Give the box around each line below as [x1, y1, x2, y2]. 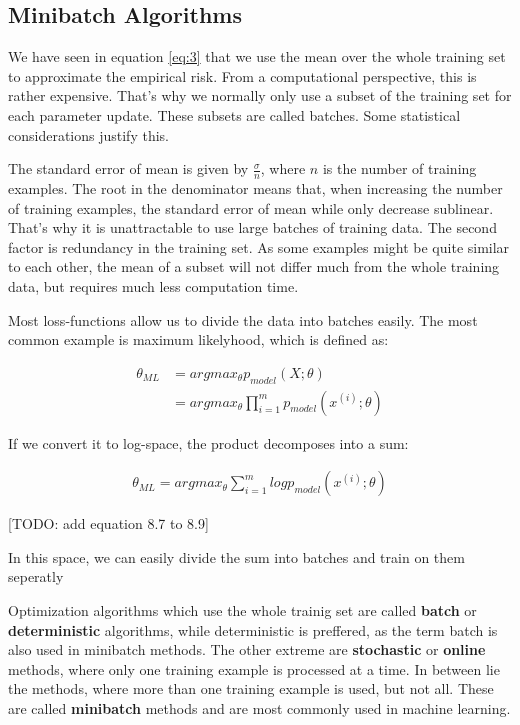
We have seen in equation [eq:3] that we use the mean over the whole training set [8, 46, 506, 67]
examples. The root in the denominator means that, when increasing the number [8, 178, 503, 198]
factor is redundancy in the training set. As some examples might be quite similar [8, 236, 510, 257]
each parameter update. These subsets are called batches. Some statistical [8, 104, 461, 125]
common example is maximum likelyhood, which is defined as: [8, 329, 389, 350]
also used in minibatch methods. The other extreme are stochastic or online [8, 639, 486, 660]
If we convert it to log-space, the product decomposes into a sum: [8, 432, 409, 453]
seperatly [8, 566, 64, 587]
